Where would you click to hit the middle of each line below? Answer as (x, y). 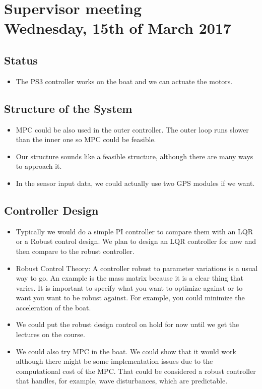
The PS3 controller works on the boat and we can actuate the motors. (124, 81)
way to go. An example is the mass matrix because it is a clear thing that (129, 278)
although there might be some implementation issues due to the (114, 361)
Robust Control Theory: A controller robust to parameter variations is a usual (137, 268)
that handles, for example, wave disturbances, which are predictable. (122, 381)
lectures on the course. (50, 334)
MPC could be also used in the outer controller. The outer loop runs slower (132, 129)
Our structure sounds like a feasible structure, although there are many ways (135, 156)
